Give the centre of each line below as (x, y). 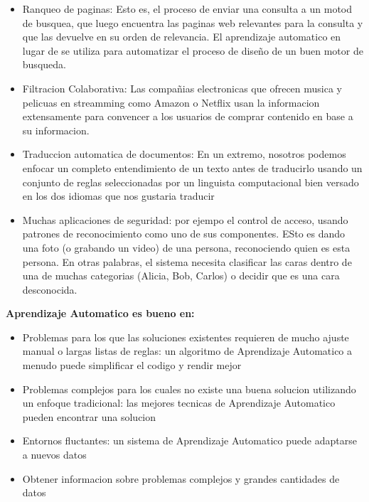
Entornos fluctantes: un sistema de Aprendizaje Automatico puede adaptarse (189, 440)
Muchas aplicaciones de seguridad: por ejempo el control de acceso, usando (185, 219)
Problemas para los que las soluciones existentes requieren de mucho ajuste (186, 337)
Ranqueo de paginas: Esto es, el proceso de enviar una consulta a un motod (187, 9)
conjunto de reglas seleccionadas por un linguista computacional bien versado (191, 182)
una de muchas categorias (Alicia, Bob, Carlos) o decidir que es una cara (181, 276)
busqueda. (44, 64)
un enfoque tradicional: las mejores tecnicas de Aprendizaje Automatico (179, 403)
